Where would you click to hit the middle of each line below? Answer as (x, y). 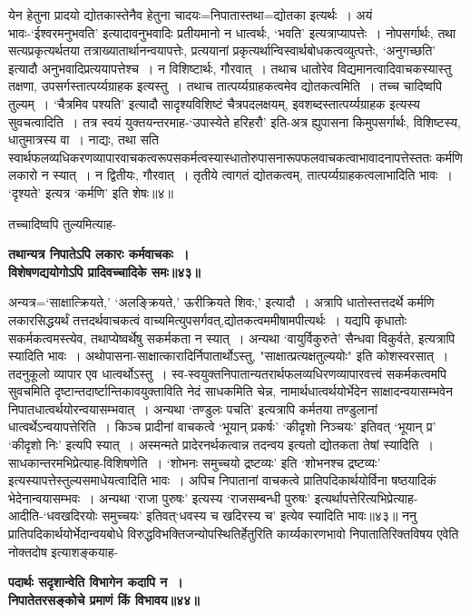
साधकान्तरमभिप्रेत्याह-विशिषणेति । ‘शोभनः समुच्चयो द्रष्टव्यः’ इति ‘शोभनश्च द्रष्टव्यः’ (195, 462)
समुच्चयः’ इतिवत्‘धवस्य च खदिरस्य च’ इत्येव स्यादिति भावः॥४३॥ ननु (259, 516)
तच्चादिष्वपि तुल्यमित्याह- (63, 223)
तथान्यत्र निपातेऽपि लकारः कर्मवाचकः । (99, 254)
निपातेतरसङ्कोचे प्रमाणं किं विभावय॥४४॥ (104, 599)
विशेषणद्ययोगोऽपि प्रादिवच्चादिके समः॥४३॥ (104, 271)
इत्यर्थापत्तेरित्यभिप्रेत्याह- (366, 497)
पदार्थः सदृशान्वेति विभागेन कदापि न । (96, 582)
